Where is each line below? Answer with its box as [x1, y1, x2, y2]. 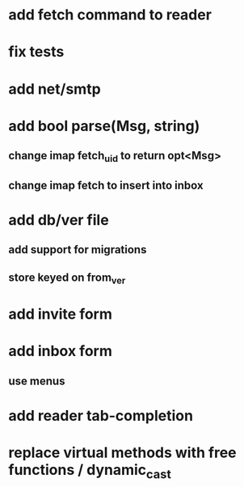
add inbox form [8, 342, 113, 361]
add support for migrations [8, 243, 147, 256]
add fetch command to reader [8, 6, 212, 24]
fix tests [8, 43, 65, 61]
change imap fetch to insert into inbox [8, 178, 204, 192]
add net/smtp [8, 79, 101, 98]
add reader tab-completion [8, 406, 194, 425]
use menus [8, 374, 65, 387]
